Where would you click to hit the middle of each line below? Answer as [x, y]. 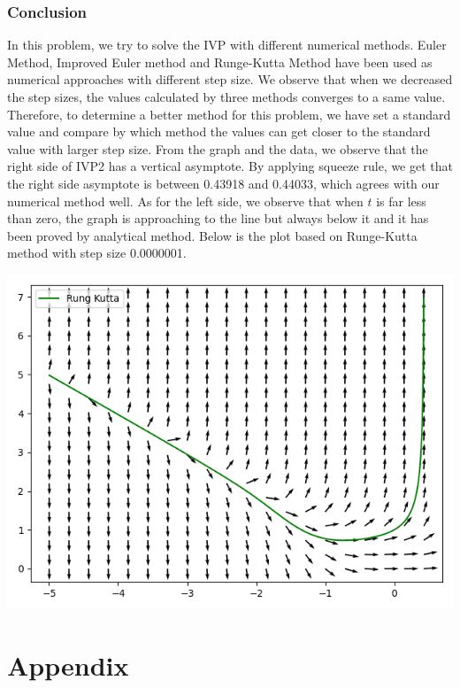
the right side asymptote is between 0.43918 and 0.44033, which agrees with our [223, 183]
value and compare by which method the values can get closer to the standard [219, 131]
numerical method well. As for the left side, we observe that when [185, 201]
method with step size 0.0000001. [97, 253]
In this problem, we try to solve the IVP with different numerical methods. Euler [227, 45]
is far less [401, 201]
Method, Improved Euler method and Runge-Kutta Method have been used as [220, 62]
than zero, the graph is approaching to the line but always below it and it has [218, 218]
